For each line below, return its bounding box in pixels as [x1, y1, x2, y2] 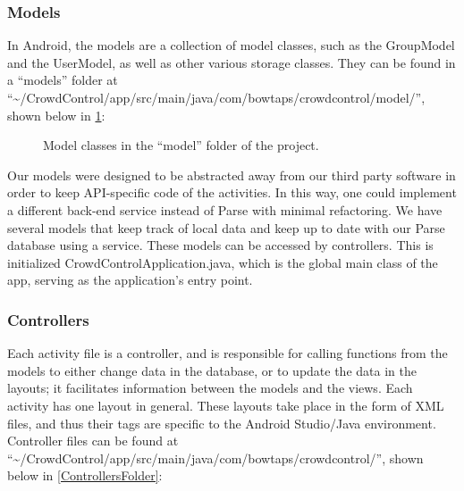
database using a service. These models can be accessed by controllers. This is [7, 236, 434, 254]
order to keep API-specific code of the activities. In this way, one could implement [7, 183, 457, 202]
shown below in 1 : [7, 105, 105, 124]
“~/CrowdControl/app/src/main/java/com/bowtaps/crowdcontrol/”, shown [7, 448, 424, 467]
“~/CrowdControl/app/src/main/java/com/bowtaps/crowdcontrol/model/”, [7, 88, 426, 106]
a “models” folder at [7, 71, 118, 89]
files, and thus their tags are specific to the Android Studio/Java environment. [7, 413, 436, 432]
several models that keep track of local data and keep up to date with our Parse [7, 218, 445, 237]
